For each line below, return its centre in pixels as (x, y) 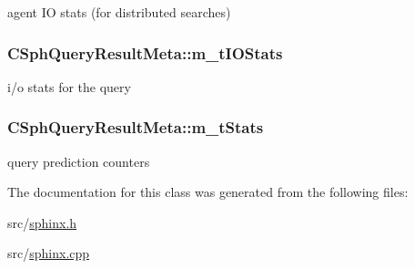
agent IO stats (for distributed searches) (119, 12)
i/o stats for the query (69, 86)
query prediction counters (79, 161)
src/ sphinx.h (42, 222)
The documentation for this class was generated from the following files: (208, 192)
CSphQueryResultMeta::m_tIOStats (145, 52)
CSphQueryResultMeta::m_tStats (136, 127)
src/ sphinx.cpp (49, 253)
